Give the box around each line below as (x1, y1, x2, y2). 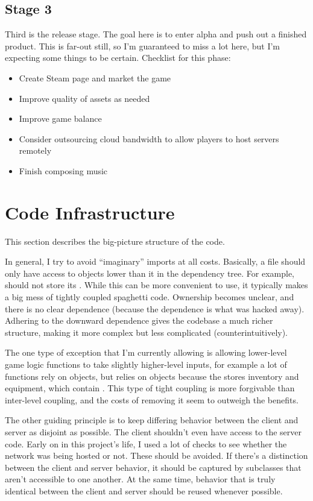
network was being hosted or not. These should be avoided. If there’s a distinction (5, 449, 308, 462)
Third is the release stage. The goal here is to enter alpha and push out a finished (5, 28, 307, 40)
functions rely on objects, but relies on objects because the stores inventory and (5, 370, 299, 382)
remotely (19, 144, 52, 157)
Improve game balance (19, 112, 102, 125)
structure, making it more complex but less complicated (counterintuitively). (5, 326, 288, 338)
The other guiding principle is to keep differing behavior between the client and (5, 414, 299, 426)
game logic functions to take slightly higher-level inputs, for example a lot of (5, 358, 287, 371)
